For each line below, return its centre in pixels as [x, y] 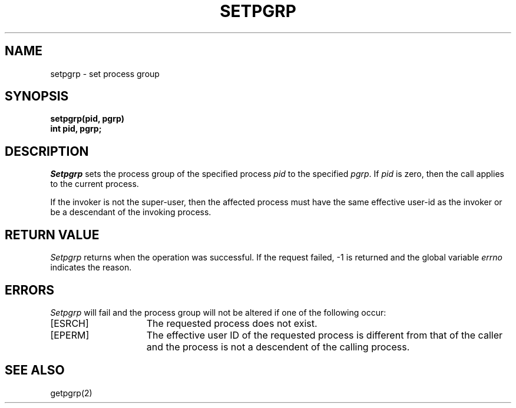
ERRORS [30, 290]
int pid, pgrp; [76, 129]
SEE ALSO [35, 370]
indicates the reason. [91, 267]
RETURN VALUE [52, 235]
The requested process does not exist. [232, 323]
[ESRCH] [70, 323]
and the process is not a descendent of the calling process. [278, 347]
